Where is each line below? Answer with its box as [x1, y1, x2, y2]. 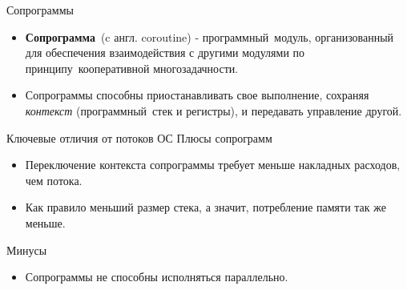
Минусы [6, 241, 47, 258]
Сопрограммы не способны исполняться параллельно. [25, 268, 288, 285]
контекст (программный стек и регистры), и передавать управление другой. [25, 102, 402, 119]
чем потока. [25, 171, 83, 188]
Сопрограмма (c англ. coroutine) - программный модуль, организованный [25, 28, 394, 45]
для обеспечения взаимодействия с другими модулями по [25, 44, 305, 61]
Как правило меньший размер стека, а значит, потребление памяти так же [25, 199, 386, 215]
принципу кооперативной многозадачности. [25, 59, 239, 76]
